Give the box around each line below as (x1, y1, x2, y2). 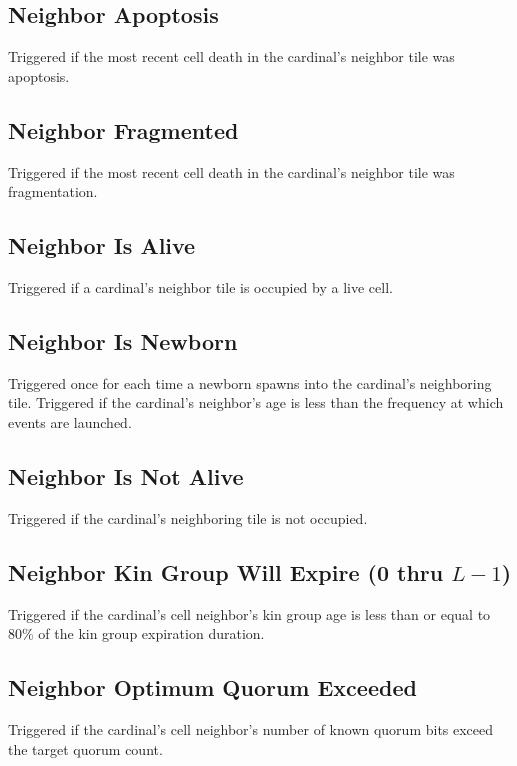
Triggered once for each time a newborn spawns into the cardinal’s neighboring (8, 372, 492, 393)
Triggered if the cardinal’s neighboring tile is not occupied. (8, 507, 368, 528)
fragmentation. (8, 181, 98, 202)
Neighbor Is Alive (8, 230, 196, 261)
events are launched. (8, 411, 132, 432)
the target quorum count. (8, 738, 163, 759)
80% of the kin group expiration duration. (8, 623, 265, 644)
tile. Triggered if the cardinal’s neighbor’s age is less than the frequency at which (8, 392, 504, 413)
